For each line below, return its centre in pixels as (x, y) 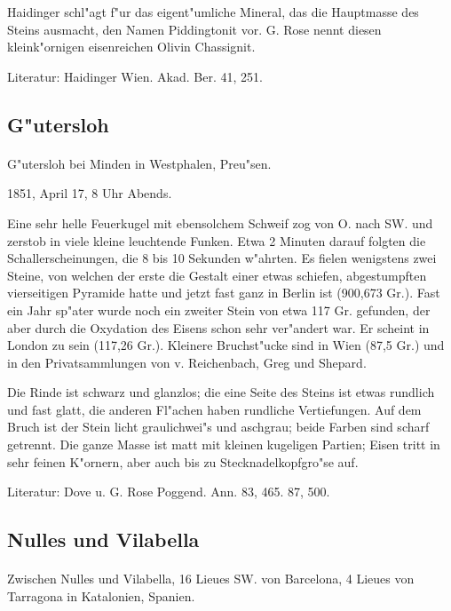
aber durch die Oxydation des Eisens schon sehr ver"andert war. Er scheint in (218, 327)
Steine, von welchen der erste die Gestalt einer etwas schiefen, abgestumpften (217, 275)
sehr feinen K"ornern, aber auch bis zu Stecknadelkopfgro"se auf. (183, 461)
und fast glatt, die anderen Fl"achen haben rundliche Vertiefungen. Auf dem (214, 409)
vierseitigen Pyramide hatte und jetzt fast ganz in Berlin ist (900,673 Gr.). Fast (224, 293)
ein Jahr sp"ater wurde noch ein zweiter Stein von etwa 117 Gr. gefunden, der (219, 309)
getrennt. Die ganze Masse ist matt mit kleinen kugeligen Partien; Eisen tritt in (224, 444)
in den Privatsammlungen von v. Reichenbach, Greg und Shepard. (187, 362)
